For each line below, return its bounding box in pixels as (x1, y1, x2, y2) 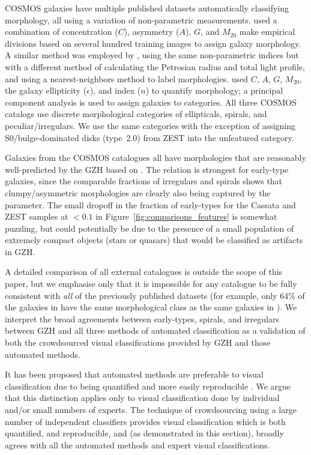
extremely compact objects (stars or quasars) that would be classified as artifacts (5, 234, 303, 246)
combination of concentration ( (5, 25, 118, 38)
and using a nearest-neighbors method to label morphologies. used (5, 72, 248, 85)
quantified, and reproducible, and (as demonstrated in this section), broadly (5, 427, 284, 439)
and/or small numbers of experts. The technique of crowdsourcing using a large (5, 403, 297, 415)
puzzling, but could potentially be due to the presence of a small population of (5, 221, 294, 234)
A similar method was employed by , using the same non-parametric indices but (5, 49, 299, 61)
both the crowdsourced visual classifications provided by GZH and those (5, 336, 271, 349)
